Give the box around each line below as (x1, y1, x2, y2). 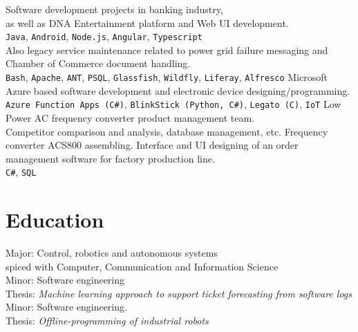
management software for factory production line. (6, 151, 215, 165)
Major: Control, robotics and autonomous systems (6, 246, 218, 260)
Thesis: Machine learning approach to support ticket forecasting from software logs (6, 286, 352, 300)
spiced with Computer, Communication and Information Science (6, 259, 279, 273)
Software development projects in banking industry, (6, 2, 223, 16)
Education (6, 205, 104, 234)
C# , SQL (6, 165, 37, 179)
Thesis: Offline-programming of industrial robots (6, 313, 209, 328)
